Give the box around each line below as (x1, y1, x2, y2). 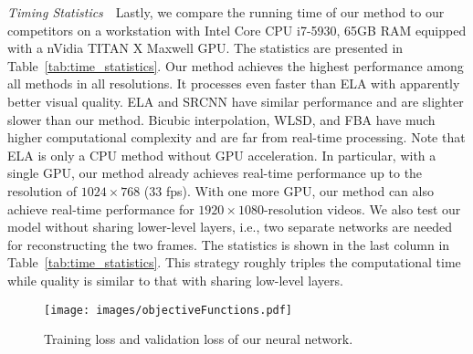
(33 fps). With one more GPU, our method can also (143, 181, 434, 200)
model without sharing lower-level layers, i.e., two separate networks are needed (7, 217, 452, 236)
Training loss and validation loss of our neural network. (44, 329, 353, 349)
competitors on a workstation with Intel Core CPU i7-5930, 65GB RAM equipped (7, 20, 467, 39)
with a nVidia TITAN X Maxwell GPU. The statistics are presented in (7, 38, 404, 57)
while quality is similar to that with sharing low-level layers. (7, 270, 343, 289)
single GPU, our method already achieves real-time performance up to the (7, 163, 423, 182)
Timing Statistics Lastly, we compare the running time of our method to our (7, 3, 445, 21)
